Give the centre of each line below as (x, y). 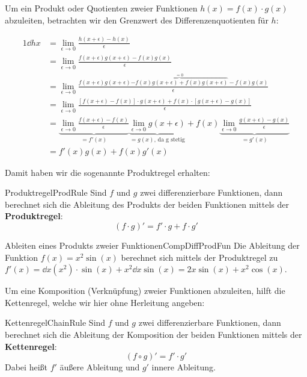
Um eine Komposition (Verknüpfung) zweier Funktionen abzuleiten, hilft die (145, 291)
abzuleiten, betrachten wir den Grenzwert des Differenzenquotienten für (137, 20)
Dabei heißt (26, 367)
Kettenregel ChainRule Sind (55, 322)
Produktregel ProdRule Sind (56, 192)
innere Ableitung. (184, 367)
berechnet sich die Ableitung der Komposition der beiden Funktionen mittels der (153, 334)
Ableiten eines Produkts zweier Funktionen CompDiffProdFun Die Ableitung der (152, 245)
